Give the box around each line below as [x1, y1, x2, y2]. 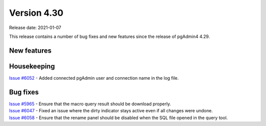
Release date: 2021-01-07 [9, 25, 62, 31]
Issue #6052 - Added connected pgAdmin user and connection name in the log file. [9, 75, 179, 81]
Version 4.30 [9, 7, 64, 18]
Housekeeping [9, 62, 55, 70]
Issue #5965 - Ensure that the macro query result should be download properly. [9, 101, 171, 107]
